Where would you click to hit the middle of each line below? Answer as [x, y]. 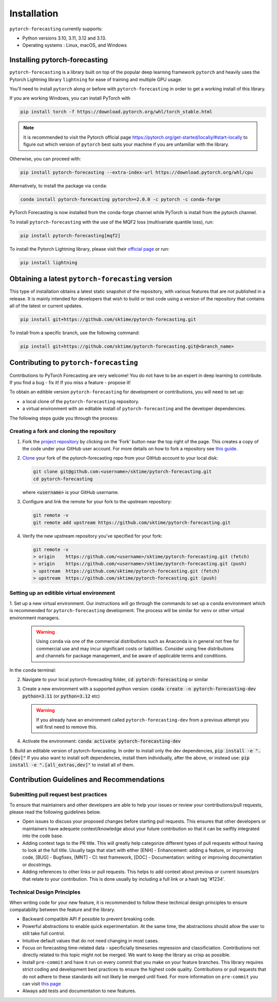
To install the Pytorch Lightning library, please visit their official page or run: [89, 249]
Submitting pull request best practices [58, 795]
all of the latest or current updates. [46, 306]
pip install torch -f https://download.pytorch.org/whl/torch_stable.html [116, 112]
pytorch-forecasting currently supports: [56, 29]
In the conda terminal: [33, 670]
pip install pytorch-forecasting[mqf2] [70, 235]
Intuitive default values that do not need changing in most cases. [91, 940]
